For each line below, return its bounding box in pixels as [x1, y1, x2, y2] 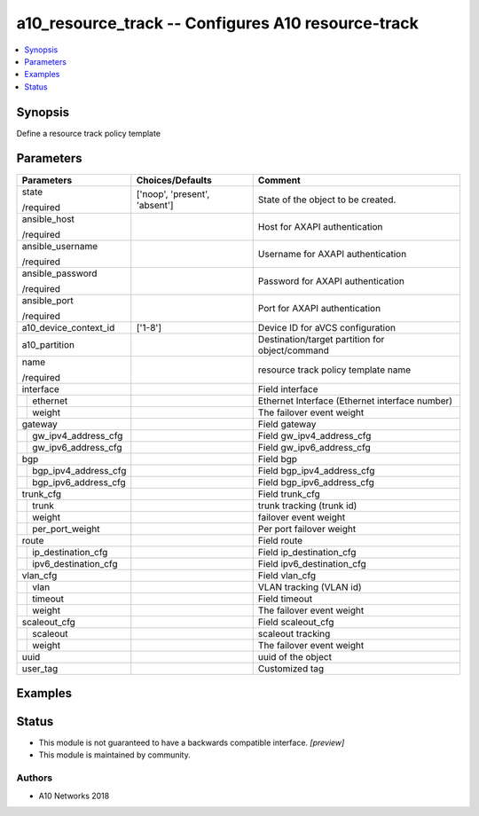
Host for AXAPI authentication [257, 220, 383, 232]
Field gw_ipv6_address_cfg [257, 441, 372, 453]
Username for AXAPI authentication [257, 247, 407, 260]
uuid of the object [257, 650, 333, 663]
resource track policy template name [257, 364, 412, 376]
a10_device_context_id [21, 321, 115, 333]
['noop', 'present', [136, 187, 210, 200]
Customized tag [257, 662, 325, 674]
